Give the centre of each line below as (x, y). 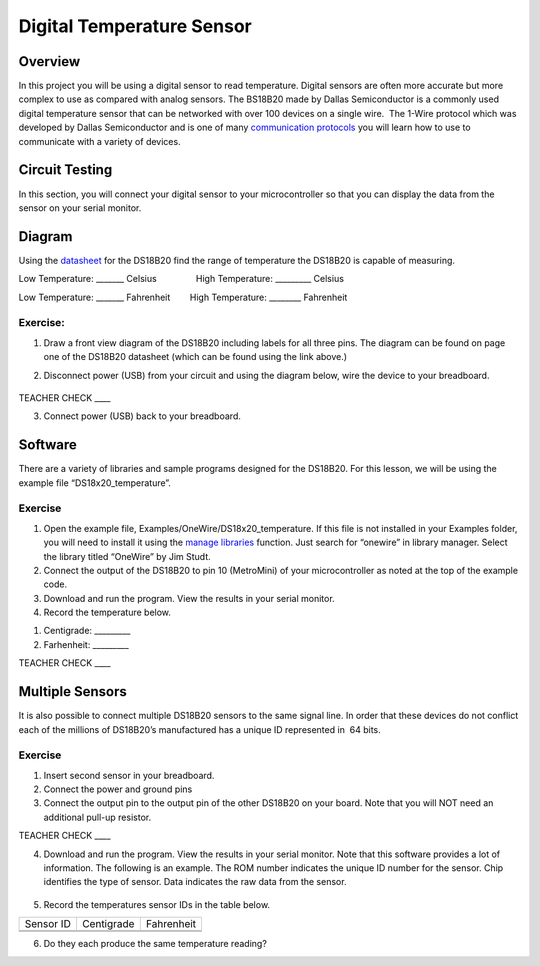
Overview (49, 61)
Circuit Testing (65, 170)
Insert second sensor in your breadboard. (129, 775)
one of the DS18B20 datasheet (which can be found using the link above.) (195, 357)
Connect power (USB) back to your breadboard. (142, 416)
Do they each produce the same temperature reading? (155, 944)
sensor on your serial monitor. (80, 207)
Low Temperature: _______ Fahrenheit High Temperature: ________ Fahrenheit (183, 297)
